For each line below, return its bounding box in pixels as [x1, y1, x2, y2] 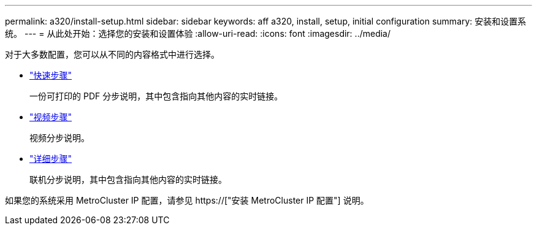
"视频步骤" [29, 112, 72, 122]
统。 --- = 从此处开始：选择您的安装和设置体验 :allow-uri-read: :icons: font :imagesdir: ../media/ [5, 28, 391, 39]
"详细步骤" [29, 153, 72, 164]
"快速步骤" [29, 70, 72, 80]
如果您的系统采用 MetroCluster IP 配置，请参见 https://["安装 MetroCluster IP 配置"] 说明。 [5, 195, 369, 205]
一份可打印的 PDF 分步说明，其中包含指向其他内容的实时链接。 [29, 91, 283, 101]
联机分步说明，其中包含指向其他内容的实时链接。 [29, 174, 227, 185]
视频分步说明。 [29, 132, 89, 143]
